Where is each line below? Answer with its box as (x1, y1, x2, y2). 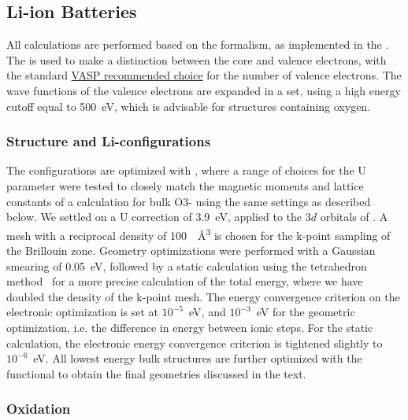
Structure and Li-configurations (6, 131, 211, 151)
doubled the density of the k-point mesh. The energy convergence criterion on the (6, 288, 400, 304)
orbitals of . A (320, 208, 388, 225)
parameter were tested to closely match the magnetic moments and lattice (6, 177, 364, 193)
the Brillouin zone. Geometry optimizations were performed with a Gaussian (6, 242, 376, 259)
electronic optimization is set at (6, 304, 159, 320)
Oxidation (6, 399, 71, 418)
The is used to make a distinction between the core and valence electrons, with (6, 51, 387, 68)
